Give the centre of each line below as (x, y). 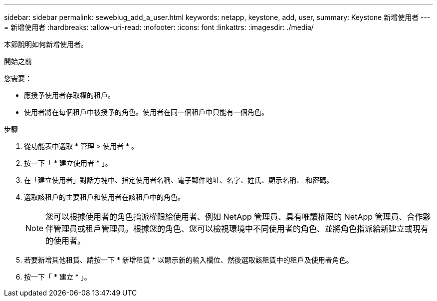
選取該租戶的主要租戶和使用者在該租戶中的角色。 (104, 197)
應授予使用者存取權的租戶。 (69, 95)
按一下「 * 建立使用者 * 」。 (68, 163)
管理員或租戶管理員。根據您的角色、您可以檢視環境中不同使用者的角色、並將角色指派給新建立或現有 (241, 229)
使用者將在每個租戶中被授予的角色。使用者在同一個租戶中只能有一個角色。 (146, 112)
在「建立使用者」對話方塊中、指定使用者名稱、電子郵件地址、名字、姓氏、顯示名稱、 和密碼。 (179, 180)
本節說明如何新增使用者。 (46, 44)
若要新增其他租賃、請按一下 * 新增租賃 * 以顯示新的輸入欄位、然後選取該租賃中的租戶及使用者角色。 (189, 260)
